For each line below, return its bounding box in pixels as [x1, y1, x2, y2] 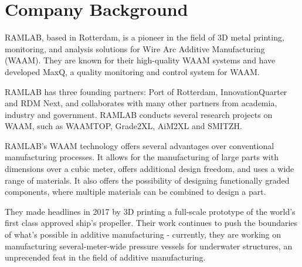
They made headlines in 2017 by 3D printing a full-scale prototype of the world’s [5, 205, 296, 217]
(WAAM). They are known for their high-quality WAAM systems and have [5, 54, 276, 66]
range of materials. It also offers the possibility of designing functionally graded [5, 174, 290, 186]
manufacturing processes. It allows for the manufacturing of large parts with [5, 151, 279, 163]
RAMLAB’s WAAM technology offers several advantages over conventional [5, 139, 274, 151]
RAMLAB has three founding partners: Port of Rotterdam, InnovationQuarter [5, 85, 287, 97]
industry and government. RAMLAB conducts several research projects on [5, 108, 273, 120]
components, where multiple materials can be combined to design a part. [5, 185, 266, 198]
